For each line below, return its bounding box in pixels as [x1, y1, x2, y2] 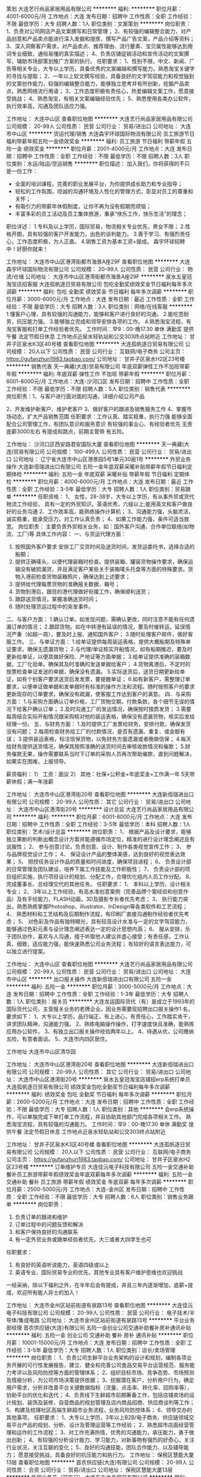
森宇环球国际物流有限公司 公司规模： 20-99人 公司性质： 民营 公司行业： [6, 266, 187, 272]
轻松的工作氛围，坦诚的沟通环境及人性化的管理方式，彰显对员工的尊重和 [14, 188, 193, 194]
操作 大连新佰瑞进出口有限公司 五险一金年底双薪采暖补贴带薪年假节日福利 [6, 463, 187, 470]
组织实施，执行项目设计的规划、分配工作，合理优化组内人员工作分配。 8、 [11, 873, 194, 880]
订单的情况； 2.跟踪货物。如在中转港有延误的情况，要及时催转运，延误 [11, 623, 185, 630]
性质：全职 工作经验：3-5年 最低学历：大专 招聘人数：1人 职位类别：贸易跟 [6, 485, 191, 493]
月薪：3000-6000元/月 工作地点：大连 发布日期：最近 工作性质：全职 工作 [11, 296, 195, 302]
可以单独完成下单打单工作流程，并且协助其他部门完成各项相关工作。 [16, 1113, 184, 1120]
